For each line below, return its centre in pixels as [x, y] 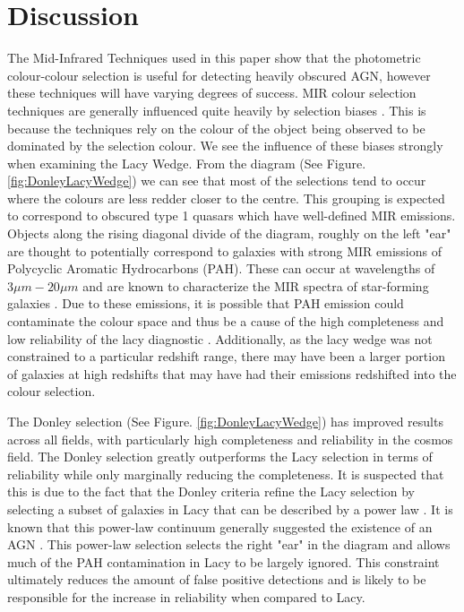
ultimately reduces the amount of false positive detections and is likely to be [217, 579]
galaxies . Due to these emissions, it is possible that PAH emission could [206, 303]
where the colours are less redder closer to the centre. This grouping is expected [226, 198]
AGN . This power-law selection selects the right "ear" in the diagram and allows [229, 544]
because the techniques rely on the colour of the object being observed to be [216, 128]
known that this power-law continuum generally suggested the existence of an [220, 526]
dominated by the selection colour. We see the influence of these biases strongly [225, 146]
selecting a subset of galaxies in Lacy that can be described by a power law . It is [230, 509]
